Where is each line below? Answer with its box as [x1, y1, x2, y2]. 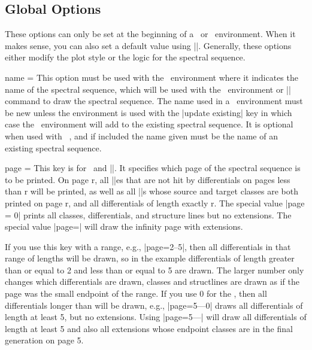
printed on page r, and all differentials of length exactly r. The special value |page [5, 196, 305, 209]
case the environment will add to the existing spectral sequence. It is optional [5, 118, 293, 130]
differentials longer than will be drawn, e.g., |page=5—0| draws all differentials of [5, 299, 303, 311]
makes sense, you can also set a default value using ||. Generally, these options [5, 39, 292, 51]
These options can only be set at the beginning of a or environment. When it [5, 28, 296, 40]
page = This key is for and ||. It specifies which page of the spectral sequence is [5, 162, 301, 174]
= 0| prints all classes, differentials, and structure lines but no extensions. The [5, 208, 292, 221]
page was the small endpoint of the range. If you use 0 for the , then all [5, 287, 267, 300]
